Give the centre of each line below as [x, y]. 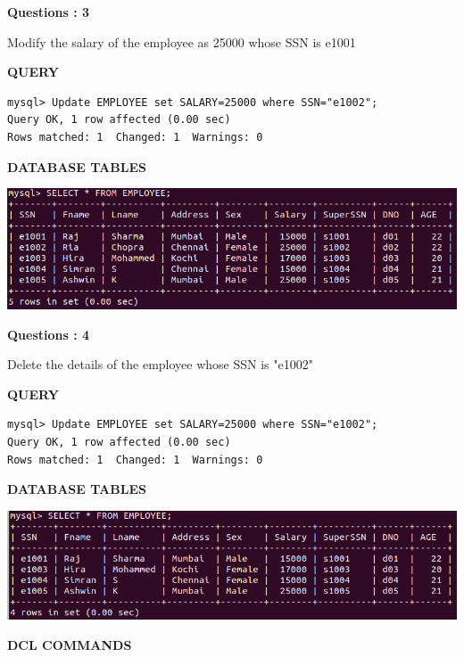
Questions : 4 [49, 334]
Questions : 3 [49, 12]
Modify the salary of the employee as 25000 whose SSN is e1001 [182, 41]
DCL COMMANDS [70, 644]
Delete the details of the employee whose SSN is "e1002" [160, 364]
